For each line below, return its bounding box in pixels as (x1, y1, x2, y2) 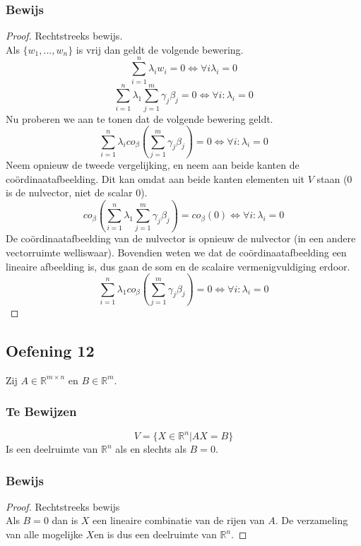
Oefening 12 (6, 339, 95, 361)
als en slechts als (115, 441, 187, 456)
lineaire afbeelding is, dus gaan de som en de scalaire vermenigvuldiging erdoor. (6, 259, 350, 273)
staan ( (316, 171, 348, 186)
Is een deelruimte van (6, 441, 98, 456)
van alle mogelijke (6, 527, 83, 542)
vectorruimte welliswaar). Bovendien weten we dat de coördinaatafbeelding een (6, 245, 347, 260)
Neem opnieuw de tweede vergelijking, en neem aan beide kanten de (6, 157, 300, 172)
